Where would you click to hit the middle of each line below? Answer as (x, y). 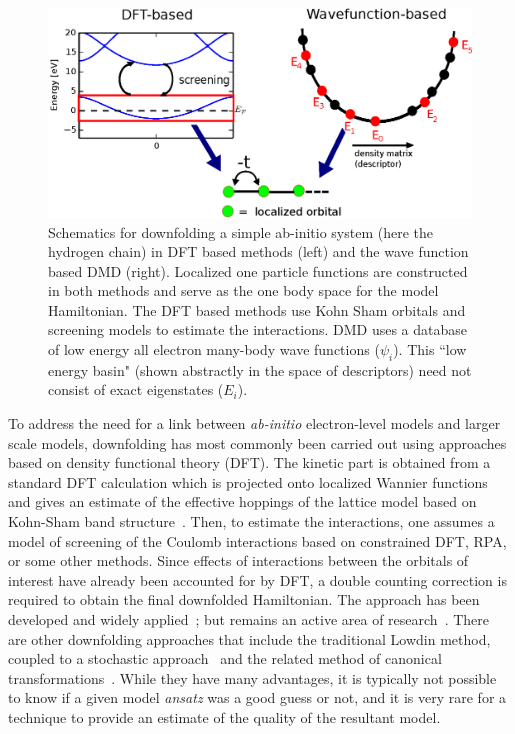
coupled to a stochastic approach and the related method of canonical (225, 658)
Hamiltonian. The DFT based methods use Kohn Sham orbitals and (257, 309)
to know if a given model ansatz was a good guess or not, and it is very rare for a (257, 697)
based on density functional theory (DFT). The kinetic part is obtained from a (249, 462)
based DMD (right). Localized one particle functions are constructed (258, 270)
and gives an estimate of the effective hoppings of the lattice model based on (242, 501)
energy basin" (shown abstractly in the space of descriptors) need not (260, 369)
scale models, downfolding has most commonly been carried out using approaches (257, 442)
